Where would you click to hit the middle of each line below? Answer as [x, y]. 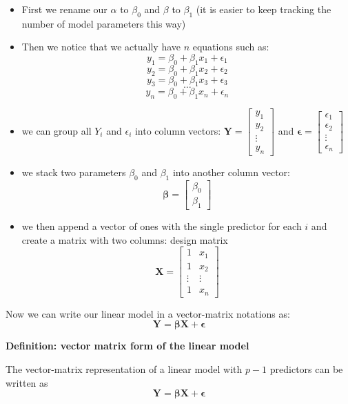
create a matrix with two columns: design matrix [125, 239]
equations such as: [231, 47]
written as [27, 382]
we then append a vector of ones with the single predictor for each [162, 226]
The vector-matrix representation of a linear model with [124, 369]
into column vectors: [178, 130]
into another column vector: [231, 172]
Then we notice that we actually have [101, 47]
